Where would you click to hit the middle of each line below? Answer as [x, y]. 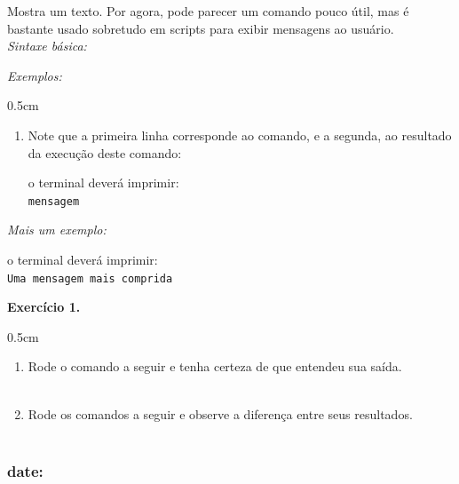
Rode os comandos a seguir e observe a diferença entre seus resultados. [220, 413]
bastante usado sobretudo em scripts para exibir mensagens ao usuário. [201, 28]
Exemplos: [35, 75]
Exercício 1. [44, 307]
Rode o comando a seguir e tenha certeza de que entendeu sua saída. [215, 366]
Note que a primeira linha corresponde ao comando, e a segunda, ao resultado [240, 135]
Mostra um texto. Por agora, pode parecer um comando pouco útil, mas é [208, 11]
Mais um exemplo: [57, 230]
